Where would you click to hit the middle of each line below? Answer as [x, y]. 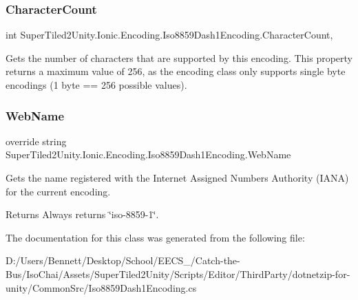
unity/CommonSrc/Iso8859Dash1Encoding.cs [101, 287]
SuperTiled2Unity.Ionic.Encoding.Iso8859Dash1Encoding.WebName [148, 154]
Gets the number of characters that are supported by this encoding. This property [179, 57]
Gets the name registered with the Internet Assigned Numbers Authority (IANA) [177, 178]
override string [36, 141]
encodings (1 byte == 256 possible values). [96, 85]
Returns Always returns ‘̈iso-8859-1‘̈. [82, 214]
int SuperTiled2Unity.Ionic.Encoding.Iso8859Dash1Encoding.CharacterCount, [169, 35]
